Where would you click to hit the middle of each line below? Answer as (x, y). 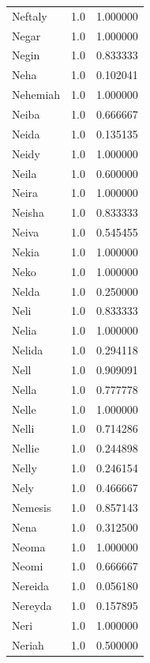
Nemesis (32, 507)
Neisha (28, 212)
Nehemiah (36, 95)
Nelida (28, 350)
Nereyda (32, 606)
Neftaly (30, 15)
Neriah (28, 644)
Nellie (26, 448)
